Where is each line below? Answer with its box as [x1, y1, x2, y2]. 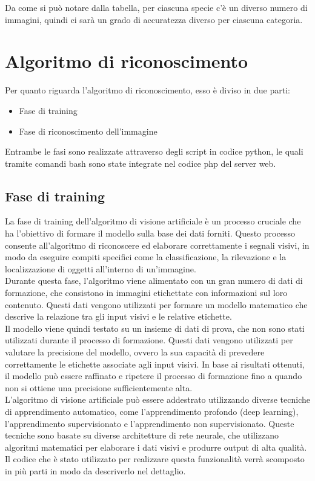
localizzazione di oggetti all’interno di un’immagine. [5, 262, 196, 275]
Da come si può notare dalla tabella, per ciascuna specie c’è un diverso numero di [5, 1, 308, 13]
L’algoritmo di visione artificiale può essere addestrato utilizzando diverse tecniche [5, 393, 310, 406]
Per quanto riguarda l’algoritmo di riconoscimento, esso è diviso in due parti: [5, 84, 290, 96]
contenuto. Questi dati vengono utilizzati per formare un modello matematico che [5, 298, 308, 311]
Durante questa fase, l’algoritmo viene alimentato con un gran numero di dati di [5, 274, 303, 287]
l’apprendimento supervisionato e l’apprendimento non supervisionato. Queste [5, 417, 294, 429]
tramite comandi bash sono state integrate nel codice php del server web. [5, 156, 276, 169]
